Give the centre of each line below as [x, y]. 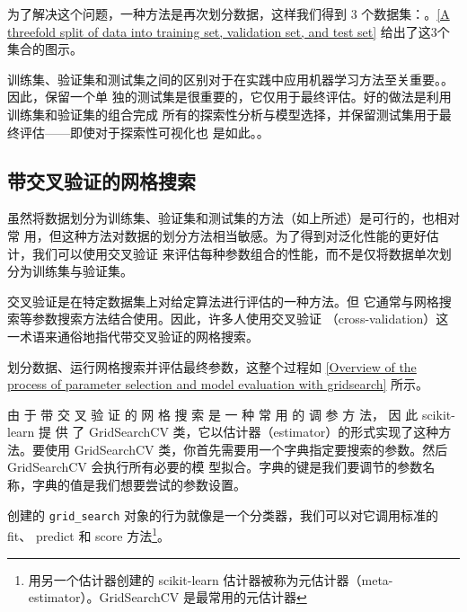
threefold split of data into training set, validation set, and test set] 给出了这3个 [229, 31]
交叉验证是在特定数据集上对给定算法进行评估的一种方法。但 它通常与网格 [223, 301]
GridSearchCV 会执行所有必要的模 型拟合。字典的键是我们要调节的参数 [215, 467]
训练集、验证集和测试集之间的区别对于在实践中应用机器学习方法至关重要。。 [230, 79]
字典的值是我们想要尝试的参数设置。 [139, 485]
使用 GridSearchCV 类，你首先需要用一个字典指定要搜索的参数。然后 [246, 449]
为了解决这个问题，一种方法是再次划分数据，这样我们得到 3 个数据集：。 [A [229, 13]
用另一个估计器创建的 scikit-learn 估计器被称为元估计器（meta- [211, 579]
